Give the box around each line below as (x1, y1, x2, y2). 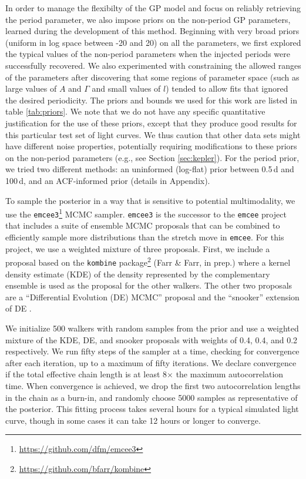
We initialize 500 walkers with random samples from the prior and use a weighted (5, 321, 299, 334)
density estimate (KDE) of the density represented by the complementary (5, 267, 270, 280)
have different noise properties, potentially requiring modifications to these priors (5, 140, 297, 152)
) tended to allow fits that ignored (166, 82, 288, 95)
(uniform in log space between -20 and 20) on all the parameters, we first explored (5, 36, 301, 48)
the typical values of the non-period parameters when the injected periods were (5, 48, 290, 60)
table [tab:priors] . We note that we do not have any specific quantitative (5, 105, 265, 118)
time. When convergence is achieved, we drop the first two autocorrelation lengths (5, 379, 301, 391)
